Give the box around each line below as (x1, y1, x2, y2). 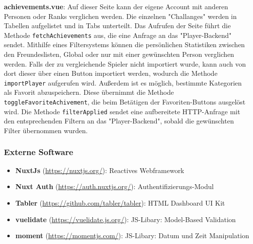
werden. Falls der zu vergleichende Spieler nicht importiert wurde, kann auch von (4, 58, 246, 69)
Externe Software (4, 146, 73, 158)
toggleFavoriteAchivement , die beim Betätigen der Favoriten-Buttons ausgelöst (4, 97, 246, 107)
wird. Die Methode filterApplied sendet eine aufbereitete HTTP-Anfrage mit (4, 106, 240, 116)
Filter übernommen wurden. (4, 125, 88, 135)
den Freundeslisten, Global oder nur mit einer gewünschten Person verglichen (4, 49, 235, 59)
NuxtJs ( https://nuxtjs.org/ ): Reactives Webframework (15, 165, 184, 175)
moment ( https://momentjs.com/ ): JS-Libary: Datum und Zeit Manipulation (15, 230, 249, 241)
